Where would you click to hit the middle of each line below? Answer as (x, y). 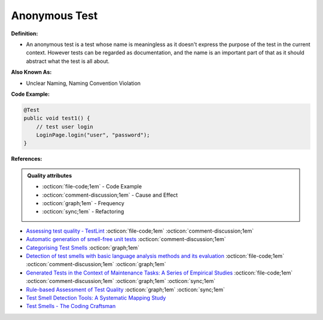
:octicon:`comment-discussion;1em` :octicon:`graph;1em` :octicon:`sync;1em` (121, 281)
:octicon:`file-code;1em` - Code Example (92, 187)
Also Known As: (31, 72)
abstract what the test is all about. (68, 61)
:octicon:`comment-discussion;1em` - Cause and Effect (110, 195)
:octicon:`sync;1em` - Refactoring (83, 212)
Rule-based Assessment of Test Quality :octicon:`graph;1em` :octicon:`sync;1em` (126, 289)
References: (27, 159)
